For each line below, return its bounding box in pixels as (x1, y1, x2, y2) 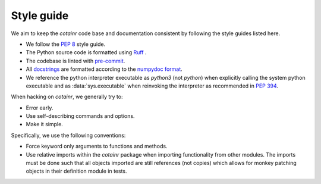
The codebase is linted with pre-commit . (26, 57, 125, 64)
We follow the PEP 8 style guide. (26, 40, 106, 48)
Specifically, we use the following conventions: (11, 132, 126, 139)
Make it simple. (26, 121, 64, 128)
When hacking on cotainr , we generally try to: (11, 93, 123, 101)
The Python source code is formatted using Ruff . (26, 49, 147, 56)
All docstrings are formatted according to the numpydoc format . (26, 66, 182, 73)
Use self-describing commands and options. (26, 113, 135, 120)
